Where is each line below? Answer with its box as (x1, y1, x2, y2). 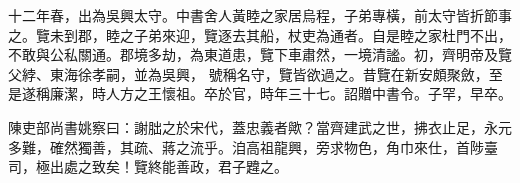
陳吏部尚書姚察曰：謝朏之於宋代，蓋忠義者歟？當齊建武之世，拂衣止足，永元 (8, 116, 512, 137)
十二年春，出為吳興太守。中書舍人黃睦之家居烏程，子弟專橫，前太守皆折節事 (8, 5, 512, 25)
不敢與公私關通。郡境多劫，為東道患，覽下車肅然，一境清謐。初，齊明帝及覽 (8, 44, 512, 65)
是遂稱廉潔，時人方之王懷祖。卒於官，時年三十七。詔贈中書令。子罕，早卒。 (8, 83, 512, 104)
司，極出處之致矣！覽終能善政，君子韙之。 (8, 156, 288, 177)
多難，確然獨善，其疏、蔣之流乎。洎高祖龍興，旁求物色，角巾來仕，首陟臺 (8, 136, 498, 157)
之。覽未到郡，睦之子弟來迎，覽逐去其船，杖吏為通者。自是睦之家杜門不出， (8, 24, 512, 45)
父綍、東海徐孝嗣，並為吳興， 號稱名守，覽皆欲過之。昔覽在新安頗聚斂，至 (8, 63, 503, 84)
